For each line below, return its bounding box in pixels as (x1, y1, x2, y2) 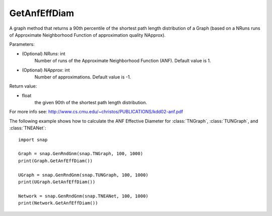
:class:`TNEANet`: (9, 125, 46, 131)
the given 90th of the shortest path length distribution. (34, 100, 147, 106)
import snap (18, 136, 48, 142)
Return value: (9, 83, 37, 89)
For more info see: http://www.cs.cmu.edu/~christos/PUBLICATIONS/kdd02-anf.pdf (9, 109, 183, 115)
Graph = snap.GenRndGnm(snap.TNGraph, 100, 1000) (18, 151, 144, 157)
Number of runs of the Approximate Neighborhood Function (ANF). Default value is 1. (34, 58, 211, 64)
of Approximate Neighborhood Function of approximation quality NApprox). (9, 32, 166, 38)
